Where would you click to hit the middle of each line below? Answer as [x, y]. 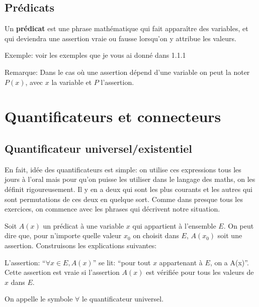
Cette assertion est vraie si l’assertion [62, 272]
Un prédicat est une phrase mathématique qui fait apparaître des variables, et [126, 28]
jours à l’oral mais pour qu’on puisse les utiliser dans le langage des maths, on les [130, 179]
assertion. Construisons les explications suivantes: [81, 245]
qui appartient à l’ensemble [174, 225]
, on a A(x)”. [229, 262]
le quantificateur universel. [123, 299]
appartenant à [181, 262]
